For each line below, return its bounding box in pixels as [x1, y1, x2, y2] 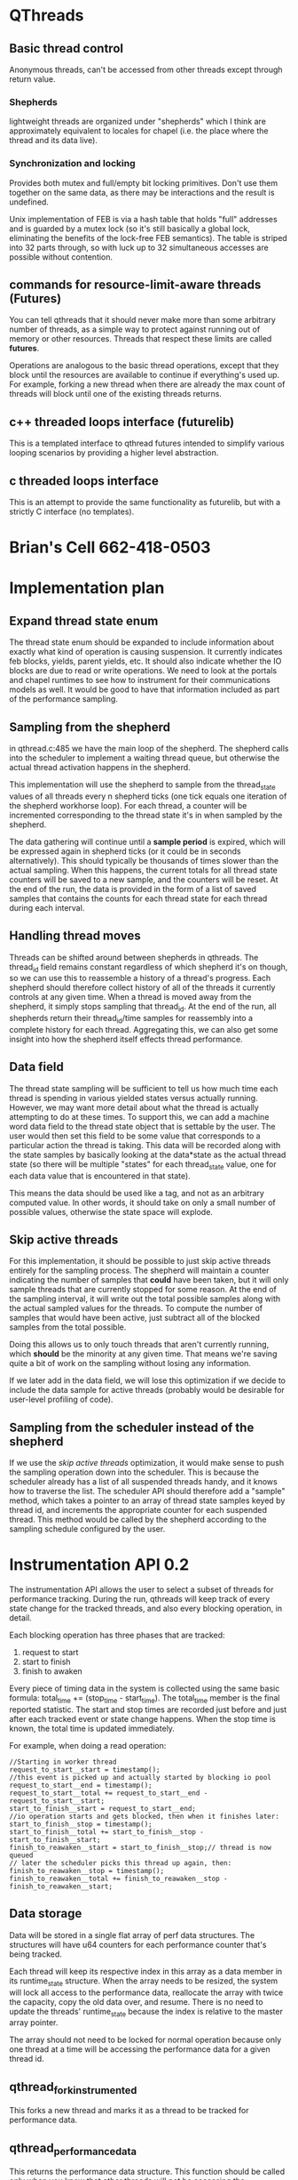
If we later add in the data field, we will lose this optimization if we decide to [9, 1375, 286, 1386]
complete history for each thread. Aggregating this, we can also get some [9, 1025, 278, 1035]
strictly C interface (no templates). [9, 506, 135, 517]
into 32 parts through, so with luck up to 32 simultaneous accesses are [9, 242, 269, 253]
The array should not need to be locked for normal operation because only [9, 2034, 282, 2046]
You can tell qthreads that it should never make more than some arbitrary [9, 315, 277, 326]
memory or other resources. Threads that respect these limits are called [9, 334, 272, 344]
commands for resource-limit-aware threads [9, 277, 262, 292]
